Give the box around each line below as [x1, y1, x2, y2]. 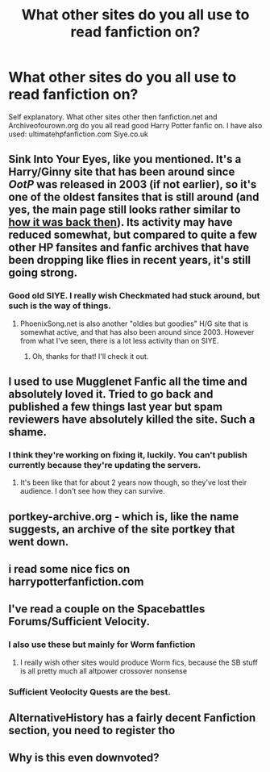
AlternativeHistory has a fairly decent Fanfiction [8, 711, 256, 725]
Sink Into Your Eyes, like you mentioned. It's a [8, 152, 242, 166]
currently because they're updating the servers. [8, 459, 201, 470]
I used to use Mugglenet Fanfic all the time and [8, 375, 247, 389]
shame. [8, 425, 47, 439]
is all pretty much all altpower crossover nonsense [19, 666, 188, 675]
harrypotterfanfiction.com [8, 575, 144, 589]
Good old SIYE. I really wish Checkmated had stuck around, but [8, 290, 260, 302]
